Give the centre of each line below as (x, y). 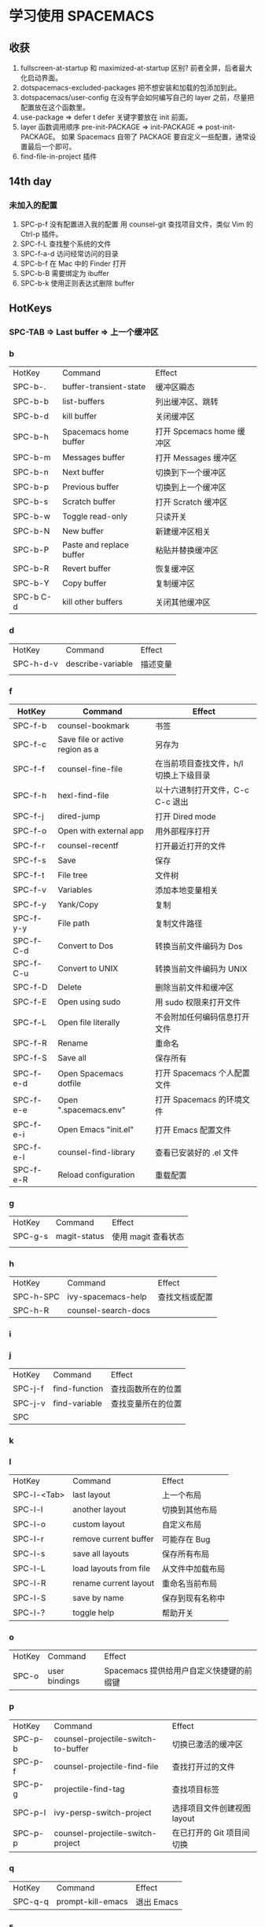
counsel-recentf (88, 845)
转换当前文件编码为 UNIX (201, 969)
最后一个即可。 (52, 147)
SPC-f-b (30, 726)
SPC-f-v (29, 889)
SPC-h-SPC (36, 1296)
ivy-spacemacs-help (107, 1296)
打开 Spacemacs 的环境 (199, 1099)
